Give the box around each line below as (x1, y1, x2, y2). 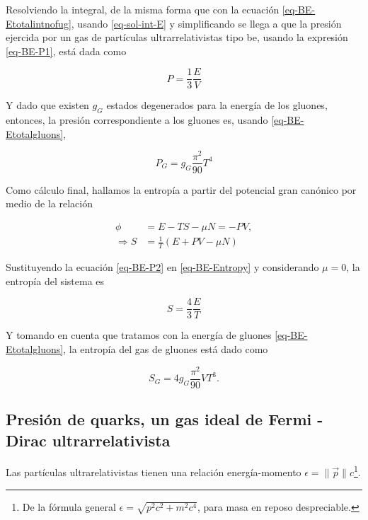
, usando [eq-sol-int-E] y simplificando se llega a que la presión (71, 16, 342, 30)
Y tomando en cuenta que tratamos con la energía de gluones (6, 328, 272, 342)
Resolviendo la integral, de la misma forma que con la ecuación (6, 2, 280, 16)
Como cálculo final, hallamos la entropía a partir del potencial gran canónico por (6, 182, 357, 197)
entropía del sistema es (6, 273, 105, 288)
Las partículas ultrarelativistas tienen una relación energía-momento (6, 464, 301, 479)
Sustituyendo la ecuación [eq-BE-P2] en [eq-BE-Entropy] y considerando (6, 260, 319, 275)
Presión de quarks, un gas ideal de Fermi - (6, 408, 323, 430)
